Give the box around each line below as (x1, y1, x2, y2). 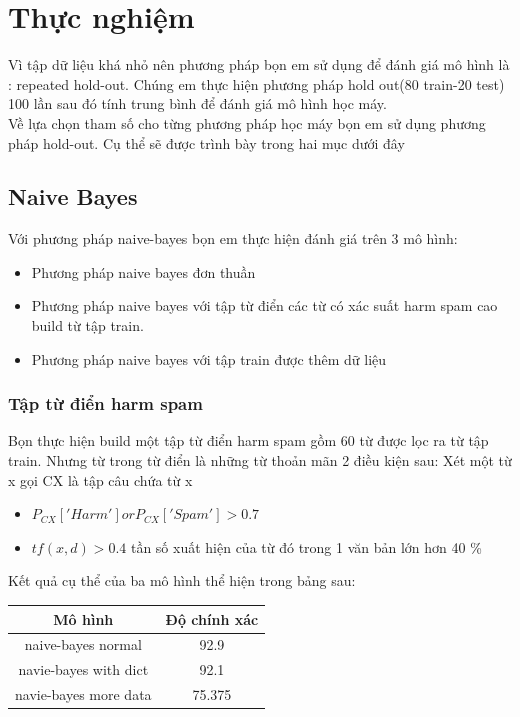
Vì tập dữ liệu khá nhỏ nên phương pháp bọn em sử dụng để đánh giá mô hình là (8, 54, 510, 75)
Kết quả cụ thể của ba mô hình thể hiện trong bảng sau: (8, 570, 356, 591)
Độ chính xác (165, 608, 259, 629)
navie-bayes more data (15, 684, 152, 705)
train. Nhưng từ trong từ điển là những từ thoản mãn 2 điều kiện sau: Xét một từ (8, 450, 512, 471)
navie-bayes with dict (18, 659, 149, 680)
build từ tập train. (31, 315, 144, 336)
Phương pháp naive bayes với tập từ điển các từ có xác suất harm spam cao (31, 295, 498, 316)
